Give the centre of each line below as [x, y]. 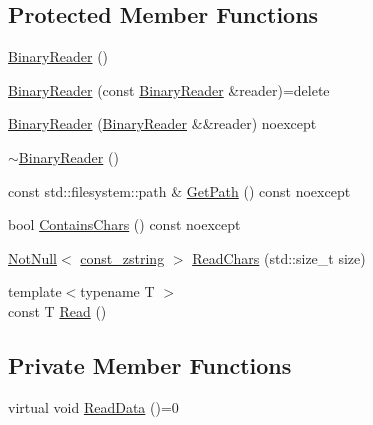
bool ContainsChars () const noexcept [124, 224]
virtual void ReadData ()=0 [93, 406]
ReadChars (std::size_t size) [279, 257]
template [35, 291]
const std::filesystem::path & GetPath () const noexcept [179, 190]
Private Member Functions [150, 364]
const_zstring [122, 257]
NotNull [33, 257]
